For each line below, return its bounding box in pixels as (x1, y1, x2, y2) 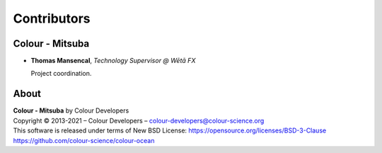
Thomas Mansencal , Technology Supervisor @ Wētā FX (30, 57, 196, 65)
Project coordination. (30, 69, 92, 78)
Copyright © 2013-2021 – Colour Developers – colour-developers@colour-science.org (13, 116, 265, 125)
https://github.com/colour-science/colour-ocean (13, 136, 155, 144)
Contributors (13, 11, 91, 26)
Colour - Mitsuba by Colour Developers (13, 106, 129, 115)
